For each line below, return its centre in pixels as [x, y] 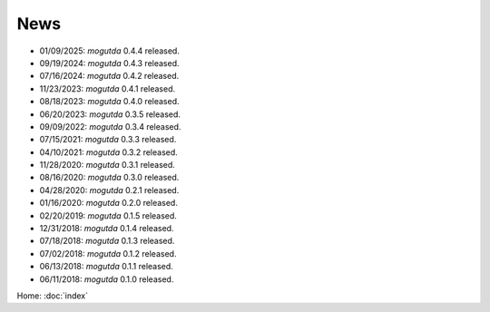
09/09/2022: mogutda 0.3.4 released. [110, 126]
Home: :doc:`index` [52, 296]
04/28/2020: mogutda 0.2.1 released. [109, 190]
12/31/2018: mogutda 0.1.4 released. [107, 229]
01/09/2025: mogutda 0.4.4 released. [110, 51]
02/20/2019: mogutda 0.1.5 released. [108, 215]
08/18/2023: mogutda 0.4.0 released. [110, 102]
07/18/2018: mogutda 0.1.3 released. [107, 241]
